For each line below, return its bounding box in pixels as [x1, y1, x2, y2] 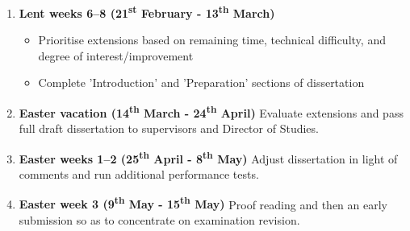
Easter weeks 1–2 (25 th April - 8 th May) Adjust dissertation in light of [19, 147, 398, 167]
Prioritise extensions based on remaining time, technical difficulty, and [38, 31, 386, 48]
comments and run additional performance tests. [19, 166, 259, 183]
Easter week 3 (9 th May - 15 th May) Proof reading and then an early [19, 193, 387, 212]
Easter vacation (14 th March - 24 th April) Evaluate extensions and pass [19, 102, 404, 121]
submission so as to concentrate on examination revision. [19, 211, 300, 228]
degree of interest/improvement [38, 47, 194, 64]
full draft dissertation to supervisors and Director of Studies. [19, 120, 319, 137]
